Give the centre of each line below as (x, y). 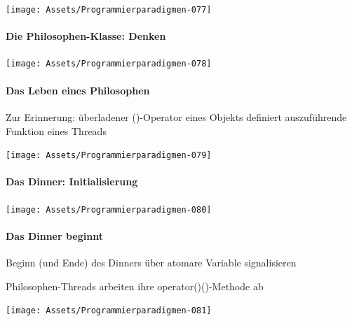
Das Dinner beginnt (54, 235)
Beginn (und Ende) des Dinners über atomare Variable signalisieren (151, 262)
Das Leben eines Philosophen (78, 90)
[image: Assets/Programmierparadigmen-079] (109, 156)
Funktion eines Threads (56, 130)
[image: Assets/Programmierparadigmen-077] (109, 10)
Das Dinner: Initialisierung (72, 181)
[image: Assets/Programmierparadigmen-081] (109, 311)
